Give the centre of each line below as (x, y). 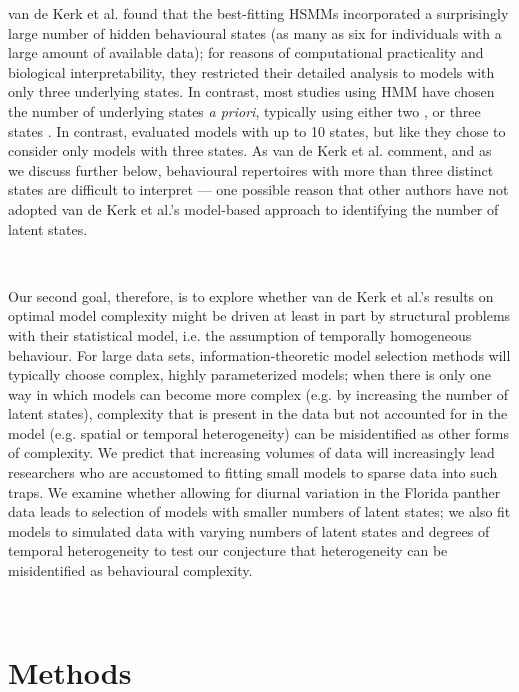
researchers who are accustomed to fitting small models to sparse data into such (253, 472)
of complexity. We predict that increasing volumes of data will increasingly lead (251, 452)
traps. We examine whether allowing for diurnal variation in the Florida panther (254, 491)
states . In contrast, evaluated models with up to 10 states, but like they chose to (257, 130)
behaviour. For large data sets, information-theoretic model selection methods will (259, 354)
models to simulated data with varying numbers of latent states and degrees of (249, 530)
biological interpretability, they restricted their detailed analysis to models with (251, 71)
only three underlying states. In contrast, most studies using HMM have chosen (251, 91)
